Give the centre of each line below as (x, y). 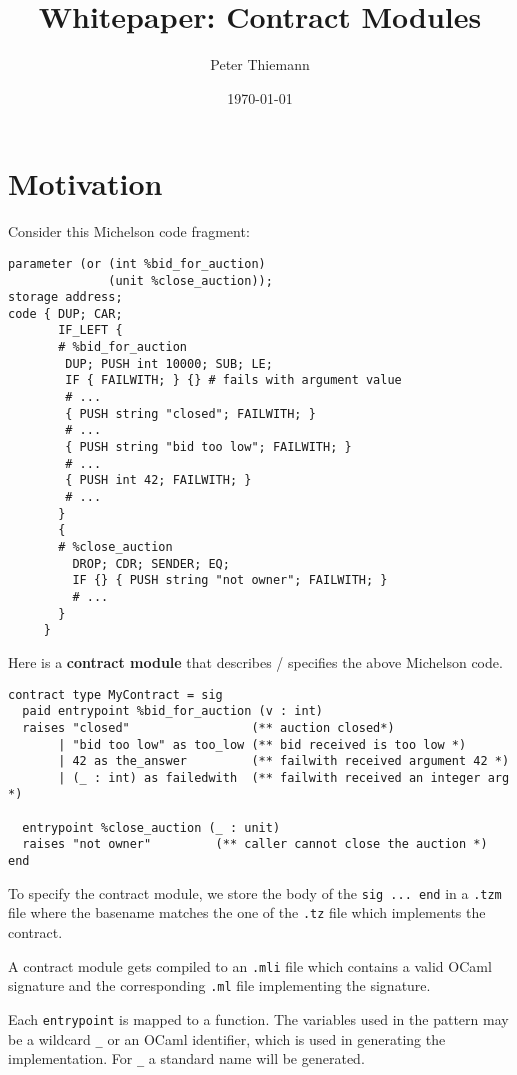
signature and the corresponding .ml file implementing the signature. (219, 985)
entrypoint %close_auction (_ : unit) (151, 827)
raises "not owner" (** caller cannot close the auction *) (255, 844)
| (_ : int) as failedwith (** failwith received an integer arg (284, 777)
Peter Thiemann (260, 64)
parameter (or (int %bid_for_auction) (137, 263)
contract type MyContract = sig (115, 694)
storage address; (65, 297)
